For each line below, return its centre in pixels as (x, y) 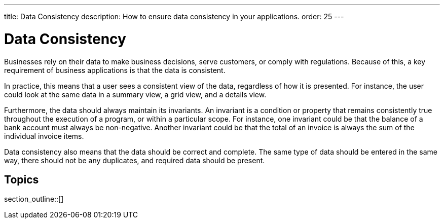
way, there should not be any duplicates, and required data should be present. (135, 160)
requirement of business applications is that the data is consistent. (115, 70)
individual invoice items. (44, 136)
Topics (22, 179)
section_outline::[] (34, 199)
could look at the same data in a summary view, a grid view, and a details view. (135, 94)
